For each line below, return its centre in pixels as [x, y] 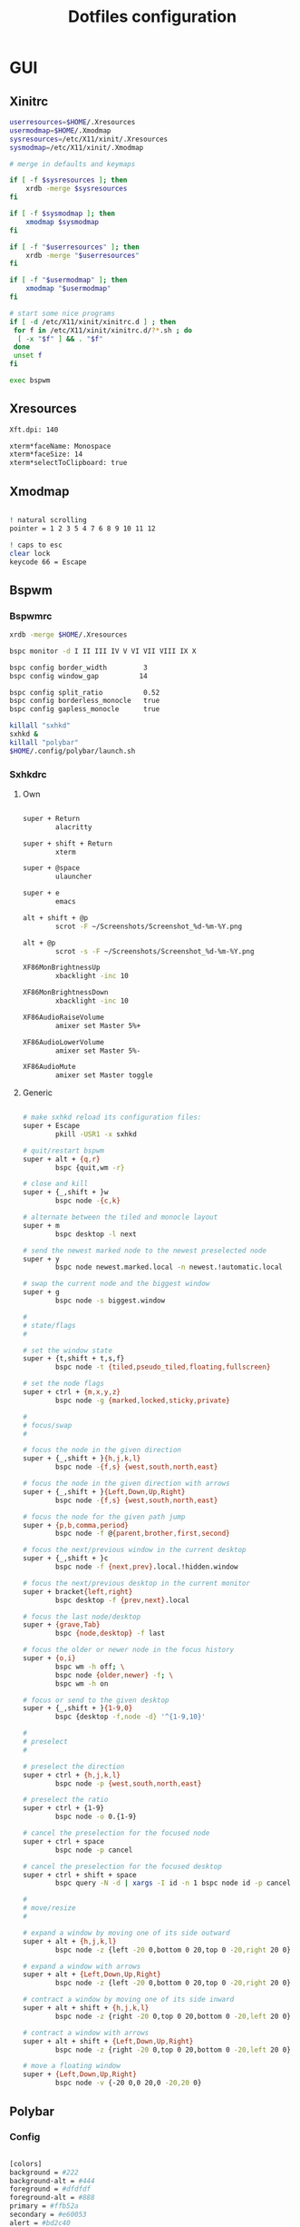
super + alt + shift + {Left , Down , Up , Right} [108, 2041]
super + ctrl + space [63, 1841]
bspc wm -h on [82, 1683]
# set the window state [68, 1351]
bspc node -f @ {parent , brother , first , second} [143, 1534]
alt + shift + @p [55, 918]
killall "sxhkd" [40, 726]
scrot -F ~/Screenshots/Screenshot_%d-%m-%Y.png [149, 926]
